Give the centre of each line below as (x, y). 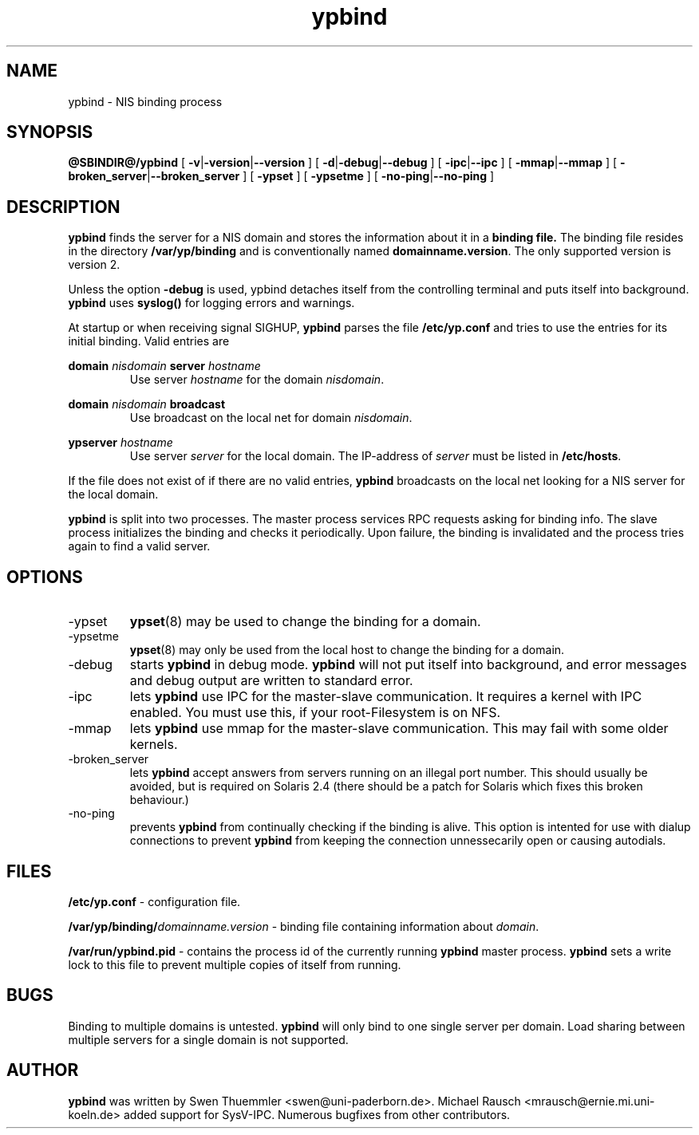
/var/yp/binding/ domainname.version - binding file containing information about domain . (304, 926)
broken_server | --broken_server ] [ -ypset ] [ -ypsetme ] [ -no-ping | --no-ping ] (281, 176)
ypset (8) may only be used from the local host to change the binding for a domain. (347, 650)
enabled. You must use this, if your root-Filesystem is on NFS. (315, 713)
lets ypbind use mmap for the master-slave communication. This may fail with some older (399, 729)
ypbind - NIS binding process (145, 101)
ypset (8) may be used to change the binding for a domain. (305, 622)
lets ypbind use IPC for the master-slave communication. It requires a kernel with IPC (386, 697)
